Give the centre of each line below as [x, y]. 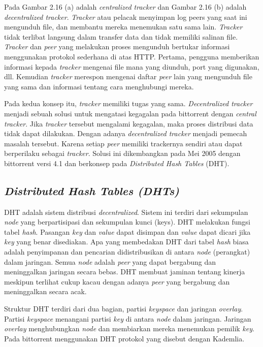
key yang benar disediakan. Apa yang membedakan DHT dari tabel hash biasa [126, 242]
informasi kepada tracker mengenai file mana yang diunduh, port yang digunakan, [132, 66]
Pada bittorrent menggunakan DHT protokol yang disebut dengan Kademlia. [124, 338]
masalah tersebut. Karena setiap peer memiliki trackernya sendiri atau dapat [123, 143]
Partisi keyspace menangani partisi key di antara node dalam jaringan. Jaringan [128, 318]
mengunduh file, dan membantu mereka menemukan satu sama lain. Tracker [123, 27]
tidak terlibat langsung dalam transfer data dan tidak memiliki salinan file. [121, 36]
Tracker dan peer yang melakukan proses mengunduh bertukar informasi [117, 46]
